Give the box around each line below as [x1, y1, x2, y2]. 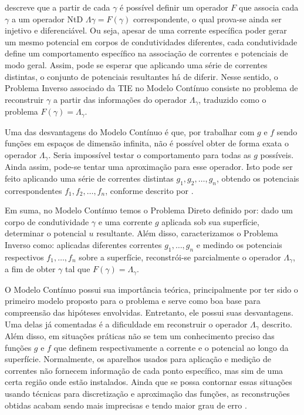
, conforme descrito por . [105, 184, 194, 196]
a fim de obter [5, 263, 56, 275]
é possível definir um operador [120, 1, 228, 13]
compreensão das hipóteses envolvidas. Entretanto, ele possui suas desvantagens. [5, 306, 293, 318]
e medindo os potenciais [196, 239, 282, 251]
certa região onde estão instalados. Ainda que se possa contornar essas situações [5, 376, 292, 388]
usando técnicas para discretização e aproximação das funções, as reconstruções [5, 387, 290, 399]
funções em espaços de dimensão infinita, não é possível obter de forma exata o [5, 137, 289, 149]
